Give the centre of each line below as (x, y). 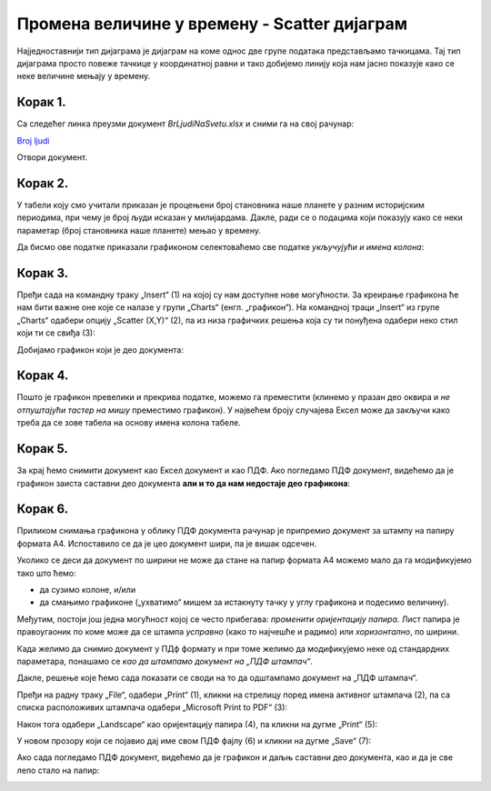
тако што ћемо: (46, 573)
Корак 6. (43, 509)
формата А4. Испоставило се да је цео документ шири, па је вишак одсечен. (167, 543)
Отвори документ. (52, 157)
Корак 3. (43, 273)
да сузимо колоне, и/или (88, 590)
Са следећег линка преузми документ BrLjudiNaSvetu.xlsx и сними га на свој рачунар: (185, 124)
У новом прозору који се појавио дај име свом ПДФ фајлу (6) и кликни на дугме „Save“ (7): (194, 740)
